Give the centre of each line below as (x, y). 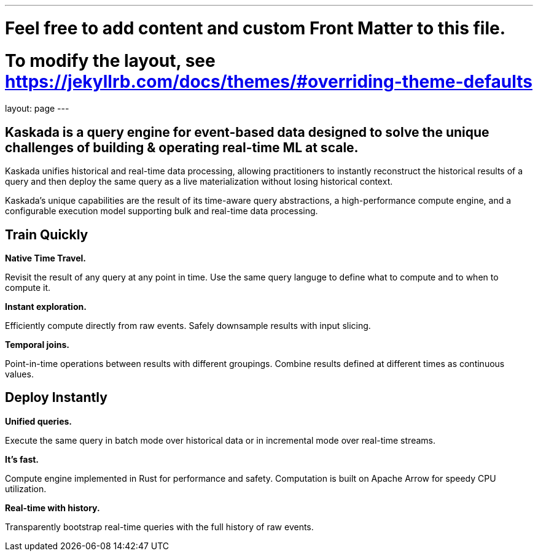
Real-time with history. (53, 508)
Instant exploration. (46, 306)
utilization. (26, 488)
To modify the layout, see (110, 60)
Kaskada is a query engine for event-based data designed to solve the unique (247, 132)
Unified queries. (39, 421)
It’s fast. (22, 459)
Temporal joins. (37, 344)
